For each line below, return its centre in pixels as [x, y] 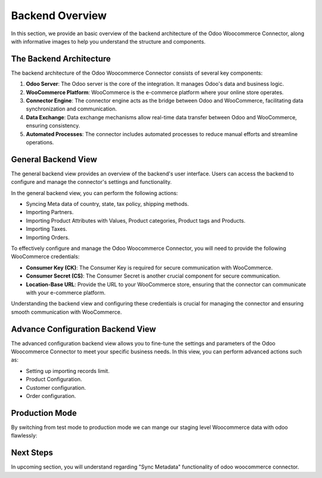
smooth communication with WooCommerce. [66, 312]
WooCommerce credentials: [45, 257]
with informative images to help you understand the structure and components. [108, 41]
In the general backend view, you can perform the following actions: [95, 193]
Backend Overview [59, 16]
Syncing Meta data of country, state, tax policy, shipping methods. [107, 204]
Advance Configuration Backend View [83, 329]
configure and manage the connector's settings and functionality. [92, 182]
